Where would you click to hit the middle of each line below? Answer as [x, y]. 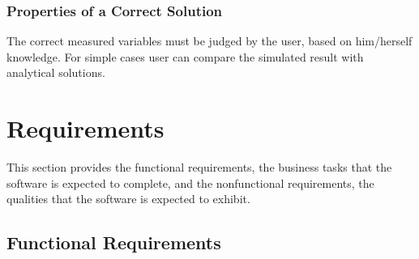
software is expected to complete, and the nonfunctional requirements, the [190, 183]
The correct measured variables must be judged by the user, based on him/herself [209, 41]
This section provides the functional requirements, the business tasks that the [199, 167]
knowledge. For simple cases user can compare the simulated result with [185, 56]
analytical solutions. [56, 72]
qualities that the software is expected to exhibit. [128, 199]
